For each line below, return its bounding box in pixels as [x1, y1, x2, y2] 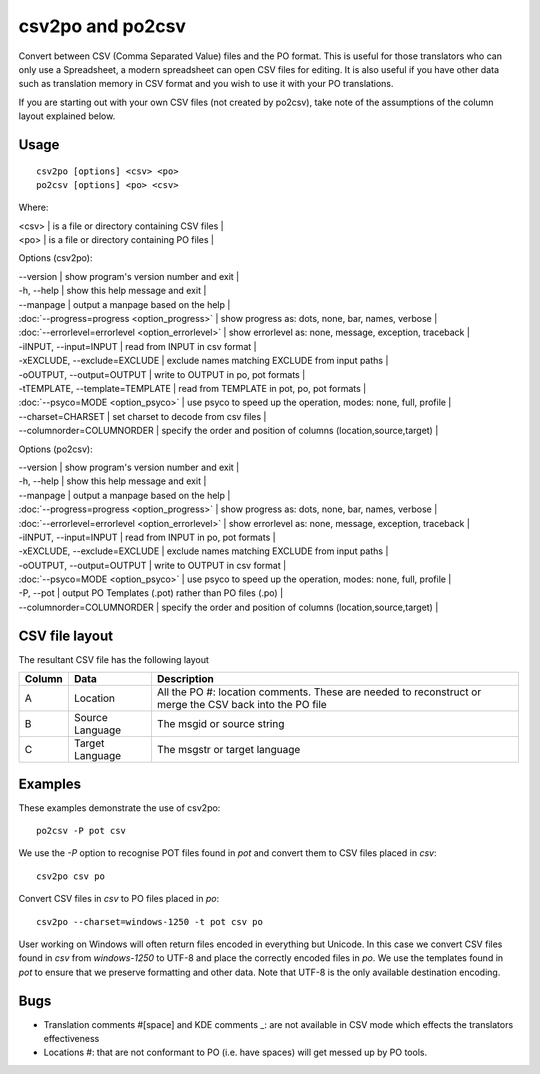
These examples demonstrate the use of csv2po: [18, 801, 221, 814]
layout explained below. [18, 110, 116, 122]
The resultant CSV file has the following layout [18, 653, 210, 665]
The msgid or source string [156, 717, 285, 731]
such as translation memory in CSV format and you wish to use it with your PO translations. [18, 78, 394, 90]
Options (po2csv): [18, 443, 94, 455]
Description [156, 672, 214, 686]
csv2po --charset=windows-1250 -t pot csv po [36, 916, 264, 927]
